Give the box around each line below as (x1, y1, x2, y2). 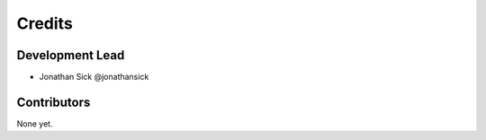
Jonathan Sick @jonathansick (39, 72, 149, 83)
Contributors (16, 94, 91, 109)
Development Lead (16, 48, 125, 63)
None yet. (16, 118, 53, 129)
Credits (16, 13, 74, 33)
